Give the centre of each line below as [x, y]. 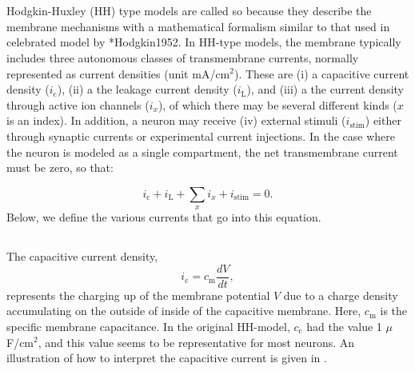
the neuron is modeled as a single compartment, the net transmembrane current [202, 152]
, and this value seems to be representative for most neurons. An [196, 342]
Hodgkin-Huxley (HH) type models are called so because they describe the [189, 11]
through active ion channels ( [78, 104]
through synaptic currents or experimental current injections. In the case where [201, 136]
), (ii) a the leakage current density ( [147, 89]
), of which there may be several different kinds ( [277, 104]
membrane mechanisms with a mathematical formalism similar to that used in [198, 26]
